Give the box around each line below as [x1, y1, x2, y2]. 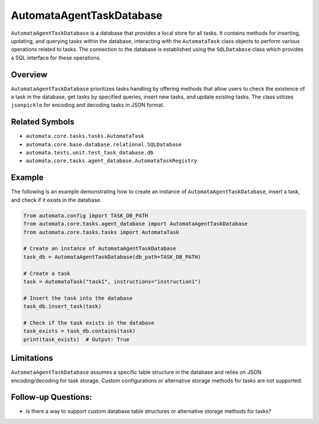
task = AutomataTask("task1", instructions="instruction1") [23, 278, 201, 285]
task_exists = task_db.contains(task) [23, 328, 136, 334]
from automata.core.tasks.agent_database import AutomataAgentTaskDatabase [23, 221, 248, 227]
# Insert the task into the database [23, 295, 133, 301]
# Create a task [23, 270, 71, 277]
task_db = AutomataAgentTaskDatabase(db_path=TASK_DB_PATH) [23, 254, 201, 260]
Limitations [11, 353, 53, 363]
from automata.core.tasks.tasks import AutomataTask [23, 229, 180, 235]
